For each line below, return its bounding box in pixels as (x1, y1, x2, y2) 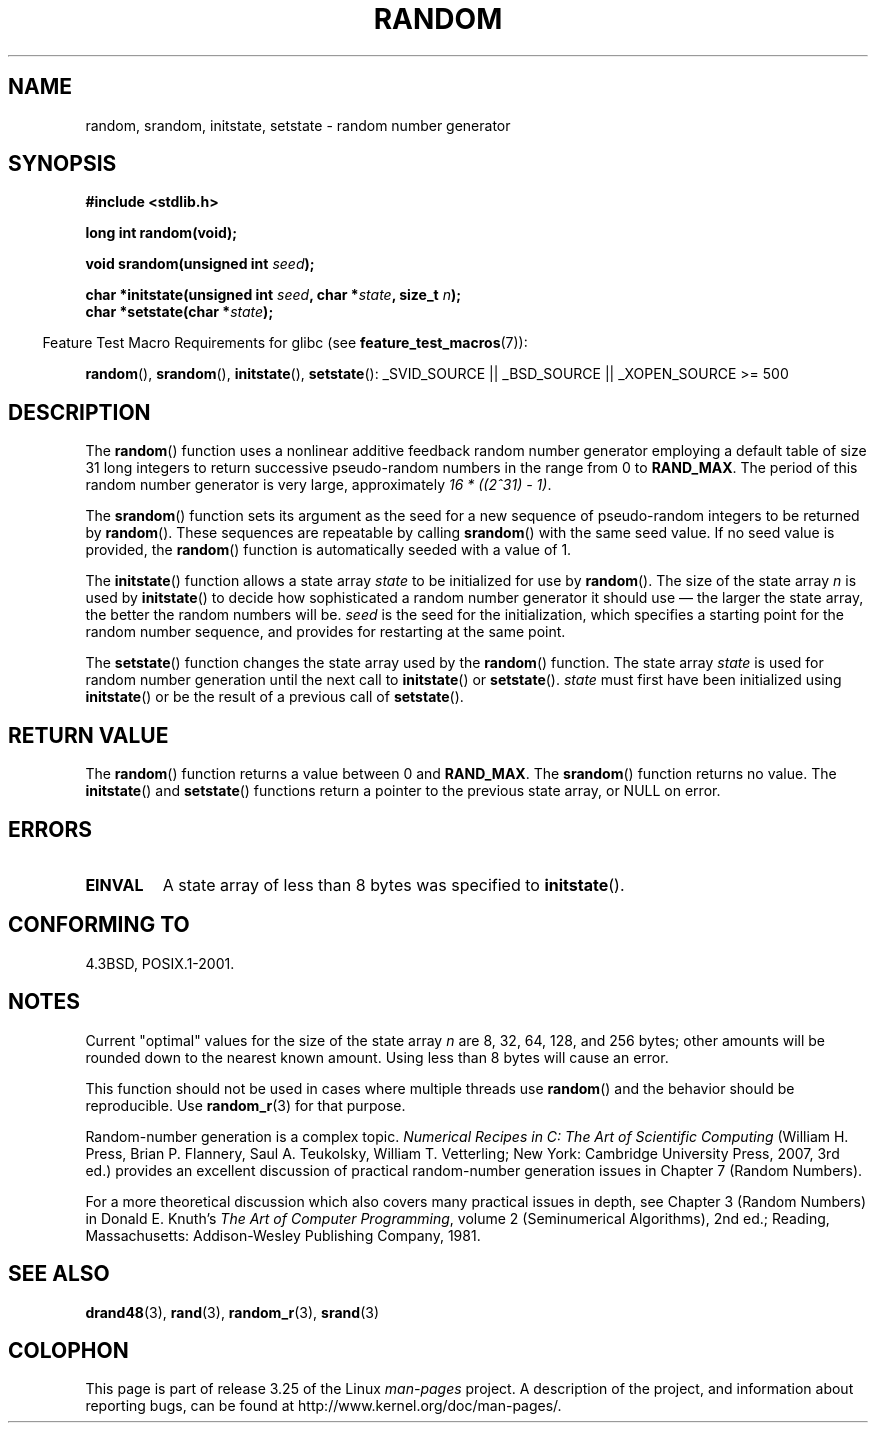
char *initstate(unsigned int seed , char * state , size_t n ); (85, 286, 462, 304)
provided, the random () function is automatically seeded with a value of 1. (85, 541, 572, 559)
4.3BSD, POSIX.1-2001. (85, 954, 235, 972)
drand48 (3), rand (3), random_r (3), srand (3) (85, 1303, 379, 1321)
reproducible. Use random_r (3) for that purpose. (85, 1096, 406, 1114)
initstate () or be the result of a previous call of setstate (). (85, 688, 464, 706)
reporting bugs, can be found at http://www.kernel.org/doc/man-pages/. (85, 1397, 562, 1415)
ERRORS (8, 816, 93, 842)
